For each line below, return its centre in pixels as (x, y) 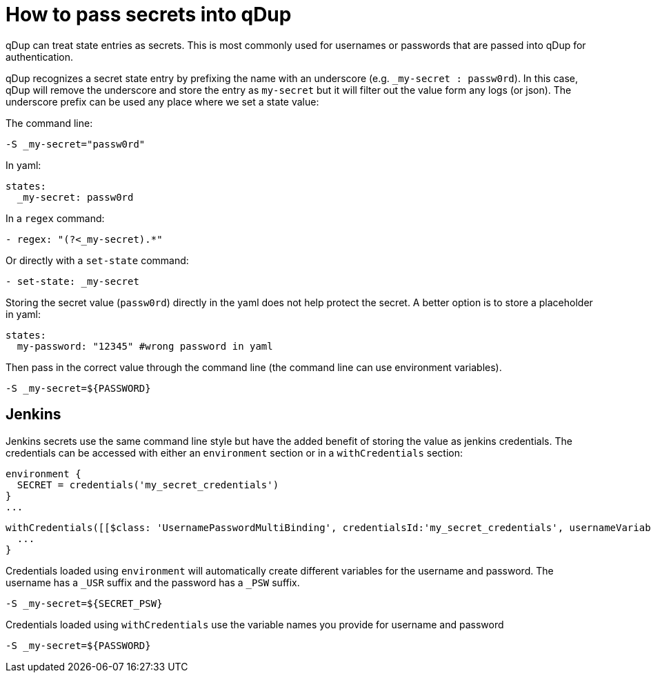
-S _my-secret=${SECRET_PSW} (84, 603)
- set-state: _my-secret (72, 281)
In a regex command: (55, 218)
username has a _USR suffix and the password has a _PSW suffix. (153, 582)
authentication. (40, 57)
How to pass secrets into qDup (149, 14)
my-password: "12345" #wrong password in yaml (145, 346)
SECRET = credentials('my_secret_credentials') (148, 485)
